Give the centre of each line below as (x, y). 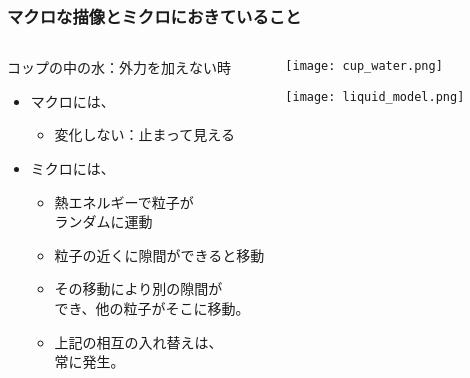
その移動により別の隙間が (138, 288)
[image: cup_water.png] (364, 66)
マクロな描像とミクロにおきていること (154, 15)
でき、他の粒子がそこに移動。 (152, 307)
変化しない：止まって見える (144, 134)
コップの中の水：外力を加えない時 (119, 67)
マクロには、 (72, 100)
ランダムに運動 (103, 221)
